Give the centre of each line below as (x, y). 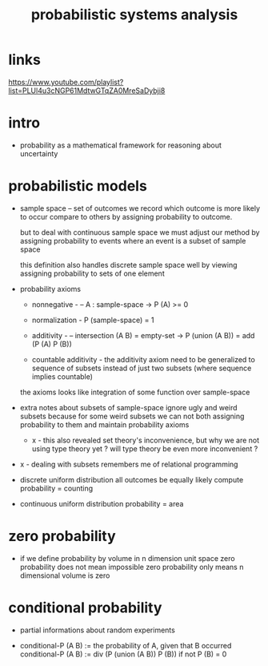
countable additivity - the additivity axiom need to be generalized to (144, 359)
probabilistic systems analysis (134, 15)
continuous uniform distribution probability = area (102, 503)
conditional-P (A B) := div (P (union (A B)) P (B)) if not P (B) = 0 (123, 654)
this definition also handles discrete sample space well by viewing (128, 264)
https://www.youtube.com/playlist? (66, 82)
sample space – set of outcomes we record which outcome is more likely (140, 208)
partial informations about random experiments (98, 630)
